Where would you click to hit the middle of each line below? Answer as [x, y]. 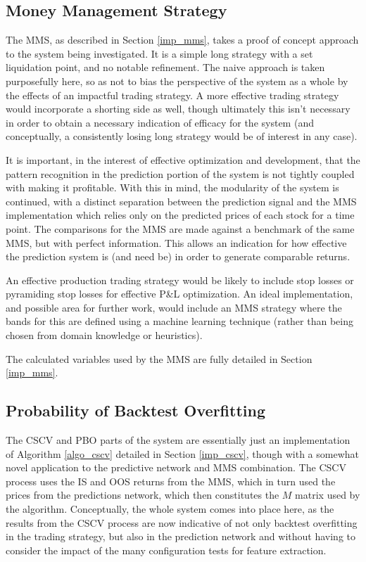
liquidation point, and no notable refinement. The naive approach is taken [165, 67]
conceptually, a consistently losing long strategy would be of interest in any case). [182, 136]
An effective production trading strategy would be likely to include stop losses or [180, 280]
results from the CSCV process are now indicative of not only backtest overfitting [182, 522]
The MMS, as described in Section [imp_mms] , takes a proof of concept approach [182, 40]
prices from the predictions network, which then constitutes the [143, 495]
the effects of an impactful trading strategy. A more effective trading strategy [172, 95]
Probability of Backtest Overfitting [135, 410]
